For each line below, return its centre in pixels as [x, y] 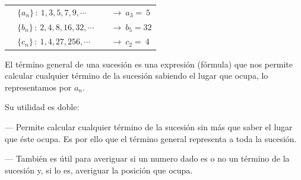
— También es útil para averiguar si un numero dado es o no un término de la [147, 158]
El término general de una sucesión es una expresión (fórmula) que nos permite [149, 64]
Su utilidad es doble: [42, 107]
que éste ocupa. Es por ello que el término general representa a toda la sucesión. [151, 138]
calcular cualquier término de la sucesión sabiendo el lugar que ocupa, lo [137, 75]
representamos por [38, 87]
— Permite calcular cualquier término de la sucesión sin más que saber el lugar [149, 126]
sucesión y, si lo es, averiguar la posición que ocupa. [99, 170]
